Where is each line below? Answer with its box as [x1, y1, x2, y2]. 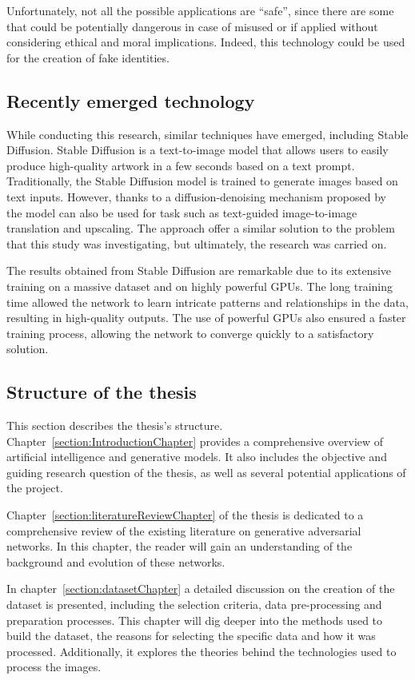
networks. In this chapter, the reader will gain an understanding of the [6, 538, 353, 555]
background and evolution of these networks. [6, 553, 225, 570]
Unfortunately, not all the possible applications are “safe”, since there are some [6, 2, 394, 18]
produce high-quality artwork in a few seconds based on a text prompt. [6, 157, 355, 173]
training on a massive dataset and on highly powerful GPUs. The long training [6, 277, 393, 294]
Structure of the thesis [6, 380, 197, 404]
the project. [6, 479, 63, 496]
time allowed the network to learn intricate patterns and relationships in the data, [6, 293, 409, 310]
